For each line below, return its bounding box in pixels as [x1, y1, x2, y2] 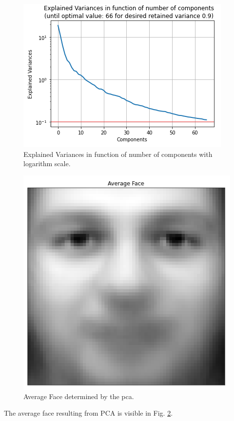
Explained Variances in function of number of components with [23, 149, 213, 159]
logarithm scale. [23, 158, 71, 169]
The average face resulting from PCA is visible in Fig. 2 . [4, 407, 173, 418]
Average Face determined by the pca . [23, 391, 134, 402]
